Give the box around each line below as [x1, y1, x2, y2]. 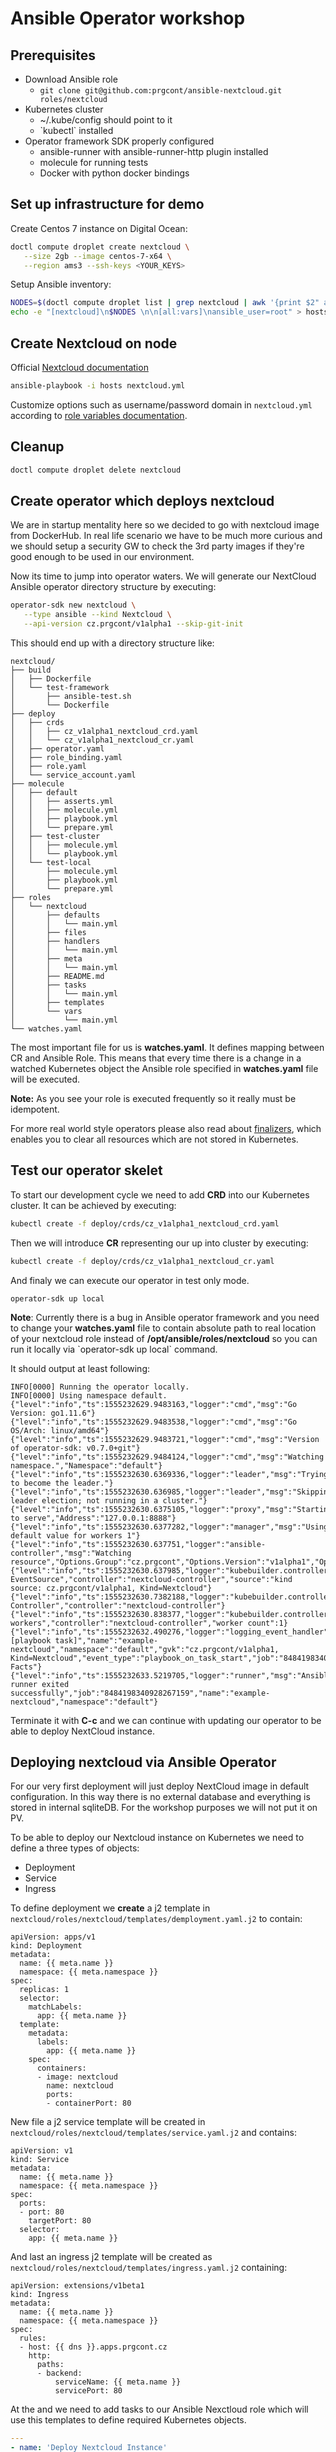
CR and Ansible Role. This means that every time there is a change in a [10, 1052, 302, 1064]
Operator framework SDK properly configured [24, 135, 215, 147]
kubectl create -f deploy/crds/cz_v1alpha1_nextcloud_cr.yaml [10, 1256, 275, 1266]
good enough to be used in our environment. [10, 551, 195, 563]
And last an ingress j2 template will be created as [10, 2251, 213, 2263]
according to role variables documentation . [10, 409, 188, 421]
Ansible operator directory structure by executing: [10, 581, 217, 593]
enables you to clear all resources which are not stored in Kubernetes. [10, 1133, 299, 1145]
